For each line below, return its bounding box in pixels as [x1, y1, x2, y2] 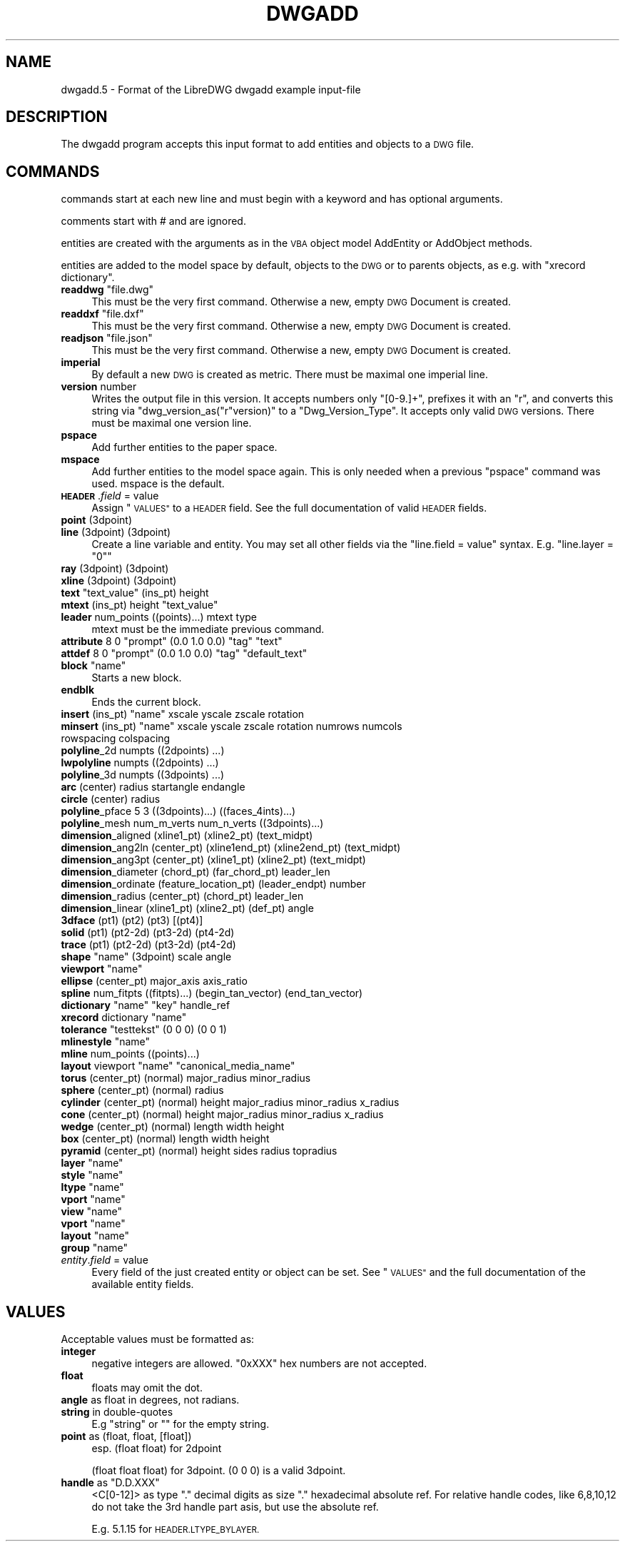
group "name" [61, 1242, 128, 1254]
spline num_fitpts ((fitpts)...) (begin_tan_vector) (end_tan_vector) [61, 987, 363, 1000]
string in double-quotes [61, 1406, 173, 1419]
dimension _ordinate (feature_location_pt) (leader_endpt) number [61, 878, 366, 891]
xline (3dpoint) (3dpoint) [61, 574, 177, 587]
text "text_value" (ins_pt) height [61, 587, 209, 599]
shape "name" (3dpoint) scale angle [61, 950, 232, 963]
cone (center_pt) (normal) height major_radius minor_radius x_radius [61, 1108, 384, 1121]
